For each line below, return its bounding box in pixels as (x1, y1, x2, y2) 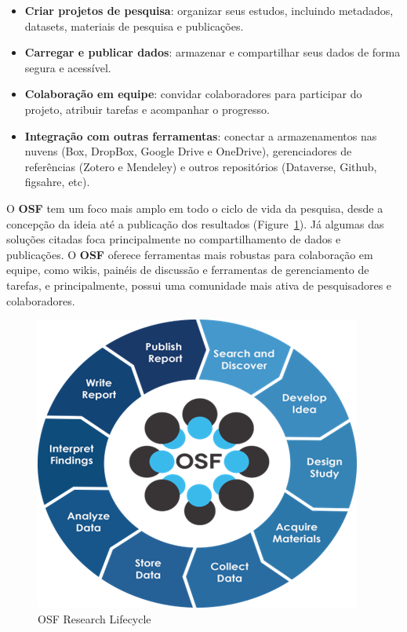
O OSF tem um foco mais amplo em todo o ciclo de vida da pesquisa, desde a (6, 199, 383, 216)
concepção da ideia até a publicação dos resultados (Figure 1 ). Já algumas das (6, 215, 384, 232)
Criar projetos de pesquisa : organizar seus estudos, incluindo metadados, (24, 2, 394, 18)
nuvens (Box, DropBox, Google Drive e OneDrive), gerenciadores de (24, 143, 352, 159)
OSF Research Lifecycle (38, 610, 151, 627)
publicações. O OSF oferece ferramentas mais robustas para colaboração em (6, 246, 373, 262)
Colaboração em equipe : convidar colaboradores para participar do (24, 86, 362, 102)
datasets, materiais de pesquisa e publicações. (24, 17, 244, 34)
